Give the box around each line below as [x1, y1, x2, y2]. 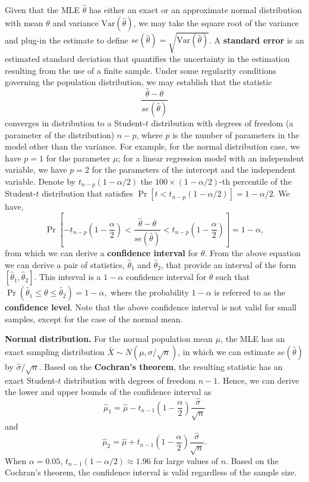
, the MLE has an [220, 332, 285, 345]
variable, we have [5, 163, 67, 176]
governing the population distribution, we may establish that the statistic [5, 76, 272, 88]
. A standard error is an [209, 33, 304, 46]
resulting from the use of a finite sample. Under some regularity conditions [5, 64, 276, 76]
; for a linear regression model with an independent [118, 151, 304, 164]
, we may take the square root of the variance [133, 16, 299, 29]
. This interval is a [34, 270, 101, 283]
